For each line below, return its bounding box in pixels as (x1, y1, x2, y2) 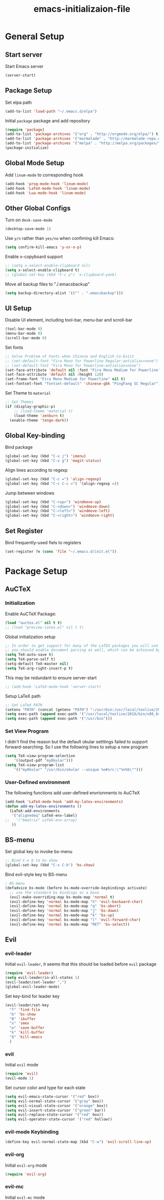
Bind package (5, 444, 33, 450)
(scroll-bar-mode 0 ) (5, 336, 47, 341)
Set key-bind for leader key (5, 993, 60, 999)
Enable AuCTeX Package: (5, 611, 57, 617)
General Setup (5, 31, 64, 42)
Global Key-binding (5, 431, 65, 439)
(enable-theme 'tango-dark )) (9, 417, 69, 423)
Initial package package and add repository (5, 117, 90, 123)
